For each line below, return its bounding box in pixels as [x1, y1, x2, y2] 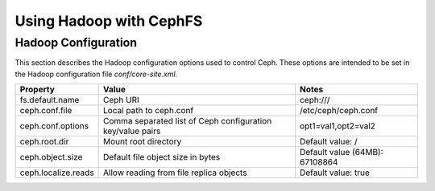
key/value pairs [103, 125, 161, 136]
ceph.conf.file [19, 105, 72, 116]
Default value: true [299, 167, 371, 178]
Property [19, 84, 56, 95]
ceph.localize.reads [19, 167, 94, 178]
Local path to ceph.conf [103, 105, 194, 116]
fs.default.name [19, 95, 80, 106]
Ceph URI [103, 95, 140, 106]
